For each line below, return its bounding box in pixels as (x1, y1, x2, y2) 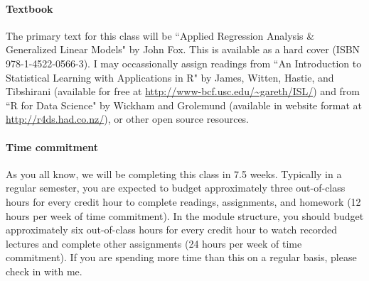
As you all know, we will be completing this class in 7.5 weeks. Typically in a (6, 166, 342, 181)
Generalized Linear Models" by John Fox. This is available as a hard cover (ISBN (6, 42, 360, 57)
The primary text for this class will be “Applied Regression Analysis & (6, 28, 315, 43)
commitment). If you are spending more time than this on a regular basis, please (6, 250, 357, 265)
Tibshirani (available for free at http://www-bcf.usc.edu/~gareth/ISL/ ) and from (6, 84, 360, 99)
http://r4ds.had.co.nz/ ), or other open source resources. (6, 111, 250, 126)
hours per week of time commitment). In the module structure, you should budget (6, 208, 364, 223)
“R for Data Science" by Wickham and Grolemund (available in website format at (6, 97, 362, 112)
